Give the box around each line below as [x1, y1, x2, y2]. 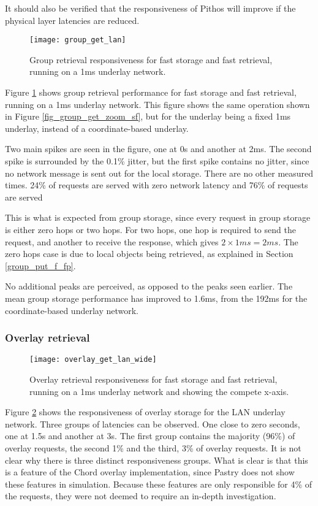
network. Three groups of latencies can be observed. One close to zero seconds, [5, 417, 300, 430]
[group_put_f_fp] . [5, 259, 76, 272]
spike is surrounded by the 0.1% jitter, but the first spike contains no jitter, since [5, 155, 309, 167]
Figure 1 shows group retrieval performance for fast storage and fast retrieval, [5, 86, 297, 99]
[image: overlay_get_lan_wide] [29, 355, 157, 364]
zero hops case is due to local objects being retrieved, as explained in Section [5, 247, 293, 260]
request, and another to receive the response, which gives [5, 235, 219, 248]
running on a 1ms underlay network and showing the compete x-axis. [29, 385, 289, 397]
